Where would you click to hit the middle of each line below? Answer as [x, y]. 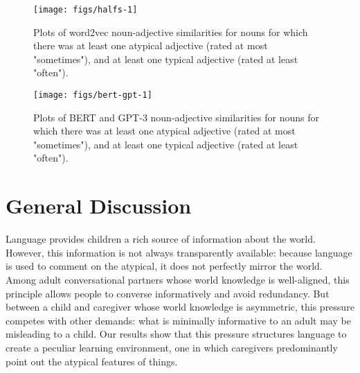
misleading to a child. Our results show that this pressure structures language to [176, 334]
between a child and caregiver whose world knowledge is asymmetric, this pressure [180, 307]
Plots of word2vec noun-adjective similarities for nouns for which [171, 32]
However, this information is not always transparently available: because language [179, 252]
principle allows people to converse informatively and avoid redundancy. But [168, 293]
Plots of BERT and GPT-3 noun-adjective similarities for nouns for [176, 117]
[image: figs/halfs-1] [85, 10]
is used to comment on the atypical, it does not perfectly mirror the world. [164, 266]
